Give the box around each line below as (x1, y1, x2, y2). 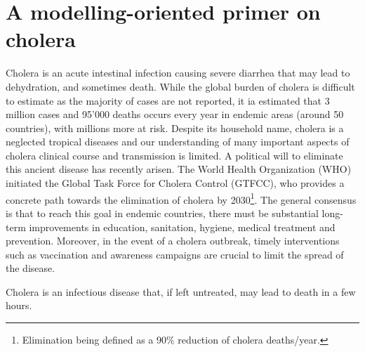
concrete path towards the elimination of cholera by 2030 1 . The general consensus (6, 190, 357, 207)
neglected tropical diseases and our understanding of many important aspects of (6, 134, 350, 149)
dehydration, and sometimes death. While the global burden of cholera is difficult (6, 79, 355, 93)
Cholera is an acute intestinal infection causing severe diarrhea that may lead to (6, 65, 350, 80)
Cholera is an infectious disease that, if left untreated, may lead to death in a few (6, 284, 356, 299)
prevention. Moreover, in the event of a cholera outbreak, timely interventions (6, 233, 340, 248)
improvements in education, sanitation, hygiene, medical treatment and (29, 219, 336, 234)
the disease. (6, 261, 55, 275)
